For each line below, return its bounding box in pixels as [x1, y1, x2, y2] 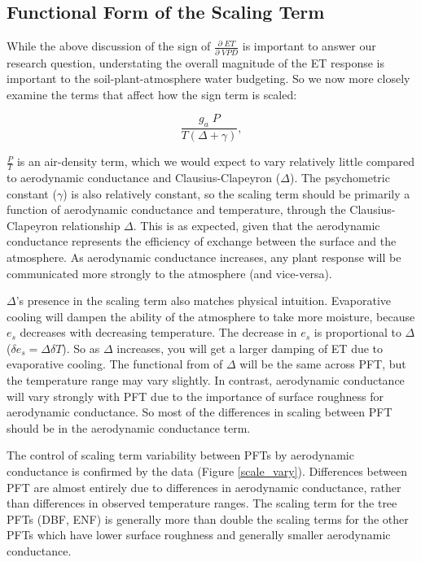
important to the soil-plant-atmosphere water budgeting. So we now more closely [7, 70, 410, 87]
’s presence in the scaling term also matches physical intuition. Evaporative [15, 292, 392, 309]
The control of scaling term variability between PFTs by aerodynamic [7, 447, 354, 464]
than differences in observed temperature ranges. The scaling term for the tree [7, 494, 397, 512]
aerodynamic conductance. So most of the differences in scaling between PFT [7, 403, 392, 420]
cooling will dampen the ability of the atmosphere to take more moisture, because [7, 307, 415, 325]
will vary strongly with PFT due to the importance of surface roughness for [7, 387, 384, 404]
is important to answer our [242, 37, 376, 54]
